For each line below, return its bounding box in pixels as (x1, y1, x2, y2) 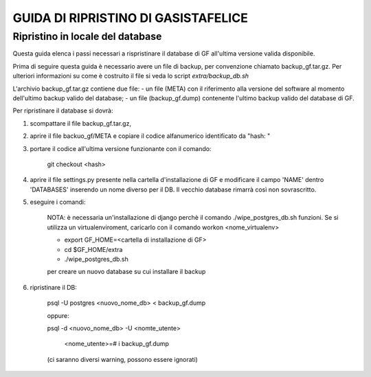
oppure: (47, 311, 70, 319)
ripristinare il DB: (30, 283, 77, 291)
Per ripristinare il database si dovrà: (12, 106, 113, 115)
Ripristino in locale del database (12, 30, 162, 43)
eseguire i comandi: (30, 198, 86, 206)
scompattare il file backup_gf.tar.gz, (30, 119, 132, 127)
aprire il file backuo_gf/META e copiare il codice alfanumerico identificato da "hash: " (30, 132, 271, 140)
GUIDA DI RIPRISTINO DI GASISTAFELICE (12, 10, 249, 25)
